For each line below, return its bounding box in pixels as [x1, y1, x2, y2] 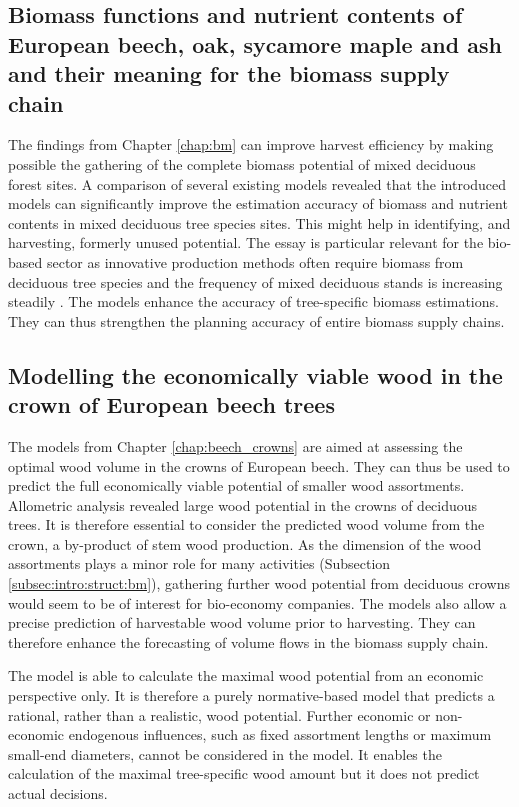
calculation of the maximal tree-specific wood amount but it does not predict [8, 763, 480, 784]
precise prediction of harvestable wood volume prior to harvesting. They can [8, 612, 476, 633]
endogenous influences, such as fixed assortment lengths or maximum [68, 724, 492, 745]
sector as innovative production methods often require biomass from [46, 251, 464, 272]
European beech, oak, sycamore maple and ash [8, 28, 502, 59]
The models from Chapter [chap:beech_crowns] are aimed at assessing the [8, 435, 463, 456]
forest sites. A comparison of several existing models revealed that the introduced [8, 173, 507, 194]
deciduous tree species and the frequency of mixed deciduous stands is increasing [8, 271, 503, 292]
